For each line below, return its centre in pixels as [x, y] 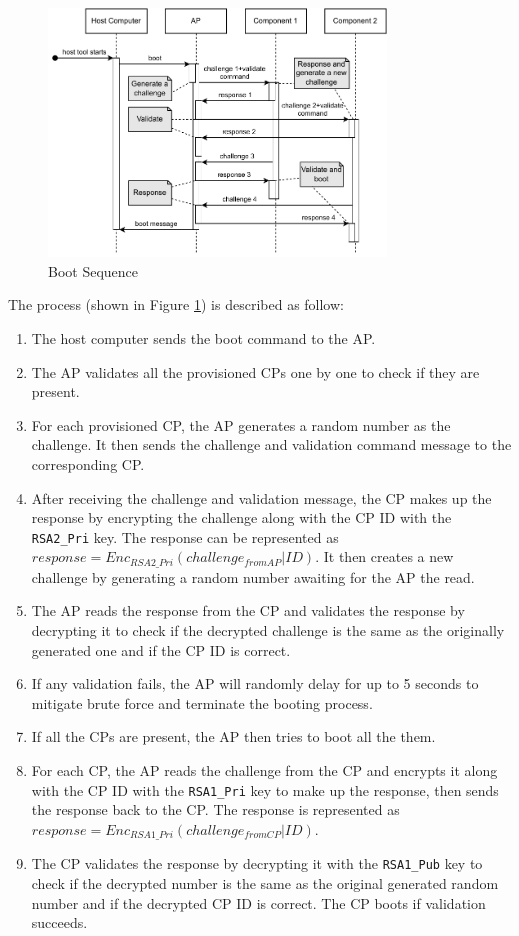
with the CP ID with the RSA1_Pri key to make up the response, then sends [265, 789]
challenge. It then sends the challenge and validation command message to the [271, 444]
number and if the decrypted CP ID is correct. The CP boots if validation [258, 902]
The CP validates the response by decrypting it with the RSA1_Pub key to [257, 863]
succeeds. [59, 922]
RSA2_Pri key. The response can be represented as [185, 536]
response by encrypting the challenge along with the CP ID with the [241, 517]
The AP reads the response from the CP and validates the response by [248, 610]
